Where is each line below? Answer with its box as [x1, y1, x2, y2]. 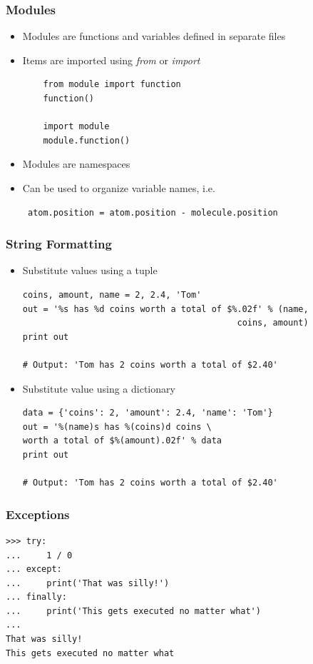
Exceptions [6, 505, 70, 523]
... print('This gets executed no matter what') [6, 605, 261, 616]
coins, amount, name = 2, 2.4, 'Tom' [22, 289, 202, 300]
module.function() [43, 135, 130, 146]
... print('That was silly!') [6, 578, 170, 588]
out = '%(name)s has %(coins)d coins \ [22, 421, 212, 432]
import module [43, 121, 110, 132]
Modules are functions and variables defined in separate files [22, 29, 286, 44]
